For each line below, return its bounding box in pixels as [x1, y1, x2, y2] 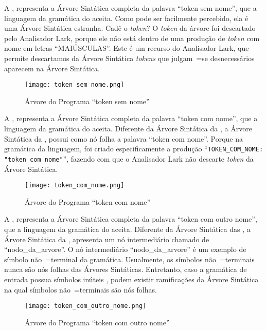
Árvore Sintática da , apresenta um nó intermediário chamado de [4, 233, 209, 244]
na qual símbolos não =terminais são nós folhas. [4, 284, 157, 295]
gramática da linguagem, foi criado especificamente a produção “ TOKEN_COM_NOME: [4, 143, 263, 154]
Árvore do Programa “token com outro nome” [25, 317, 170, 327]
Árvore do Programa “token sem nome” [25, 95, 150, 106]
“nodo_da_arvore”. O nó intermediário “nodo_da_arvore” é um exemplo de [4, 244, 246, 255]
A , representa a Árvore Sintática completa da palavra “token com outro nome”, [4, 213, 257, 224]
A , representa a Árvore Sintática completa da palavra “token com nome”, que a [4, 113, 258, 124]
